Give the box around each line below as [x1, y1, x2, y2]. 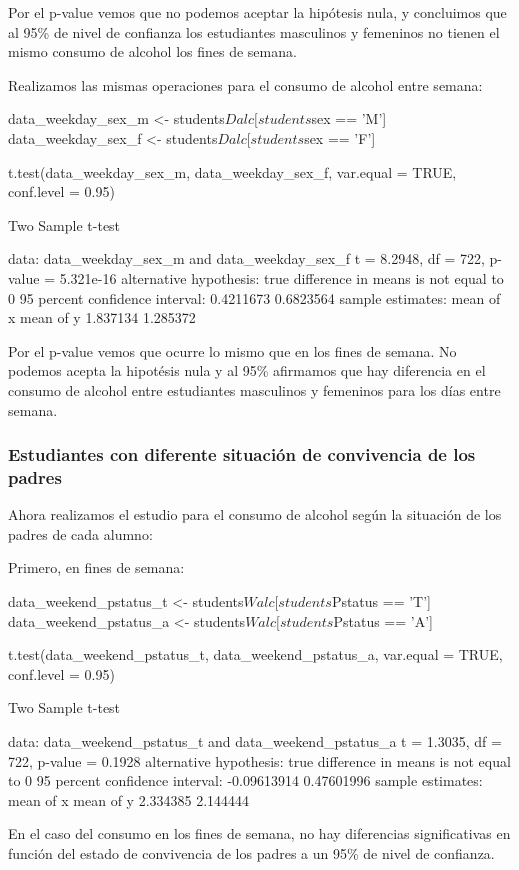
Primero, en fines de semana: [8, 557, 185, 578]
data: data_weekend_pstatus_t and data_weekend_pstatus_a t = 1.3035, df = [8, 730, 502, 751]
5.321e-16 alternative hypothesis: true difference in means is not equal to [59, 267, 504, 288]
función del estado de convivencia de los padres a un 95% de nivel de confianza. [8, 842, 495, 863]
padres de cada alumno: [8, 523, 153, 544]
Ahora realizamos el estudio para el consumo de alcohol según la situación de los [8, 504, 502, 525]
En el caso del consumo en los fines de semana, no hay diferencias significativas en [8, 823, 511, 844]
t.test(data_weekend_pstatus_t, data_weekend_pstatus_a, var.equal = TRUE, [8, 644, 503, 665]
